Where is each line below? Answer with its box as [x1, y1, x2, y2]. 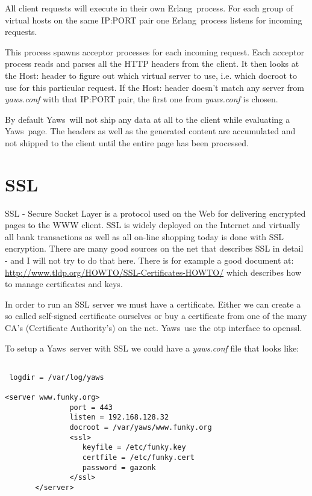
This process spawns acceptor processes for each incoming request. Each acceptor [5, 45, 304, 58]
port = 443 [69, 403, 113, 412]
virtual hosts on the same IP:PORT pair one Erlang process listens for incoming [5, 13, 302, 26]
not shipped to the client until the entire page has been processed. [5, 136, 249, 149]
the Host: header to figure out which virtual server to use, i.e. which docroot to [5, 69, 298, 81]
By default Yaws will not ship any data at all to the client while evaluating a [5, 113, 290, 125]
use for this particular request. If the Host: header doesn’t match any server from [5, 81, 304, 93]
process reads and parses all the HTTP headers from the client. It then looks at [5, 57, 299, 70]
